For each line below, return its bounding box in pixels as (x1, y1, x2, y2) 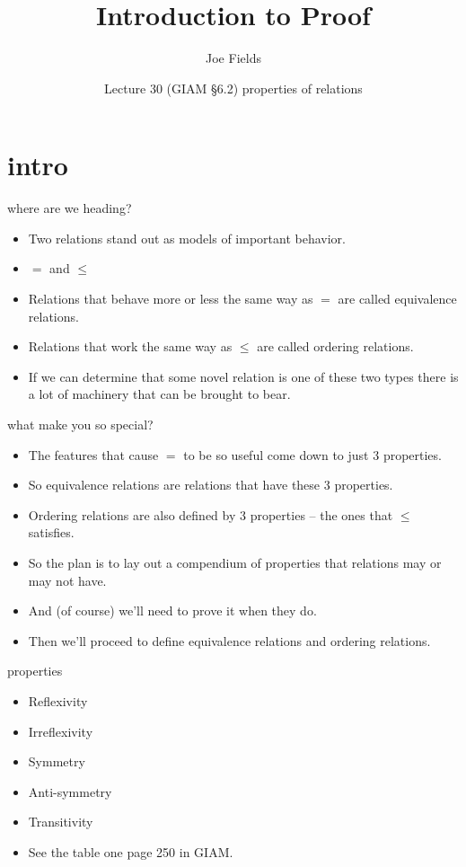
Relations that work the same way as (28, 337, 233, 356)
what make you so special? (7, 415, 154, 433)
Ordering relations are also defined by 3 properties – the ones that (28, 505, 393, 524)
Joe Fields (206, 49, 261, 67)
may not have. (28, 571, 107, 589)
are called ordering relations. (257, 337, 414, 356)
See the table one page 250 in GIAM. (28, 842, 233, 861)
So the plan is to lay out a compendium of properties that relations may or (28, 553, 442, 571)
